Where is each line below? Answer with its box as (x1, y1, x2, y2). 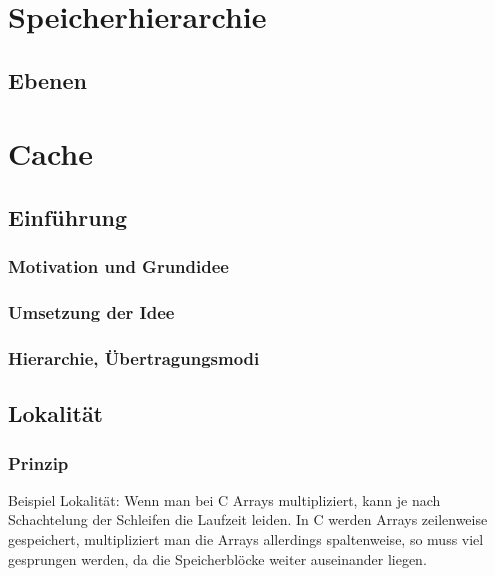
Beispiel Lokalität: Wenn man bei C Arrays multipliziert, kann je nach (8, 489, 441, 510)
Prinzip (8, 450, 69, 475)
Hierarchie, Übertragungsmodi (8, 345, 260, 370)
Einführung (8, 201, 128, 232)
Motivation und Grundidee (8, 254, 229, 279)
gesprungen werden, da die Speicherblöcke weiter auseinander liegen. (8, 548, 427, 569)
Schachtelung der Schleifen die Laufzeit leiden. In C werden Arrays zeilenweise (8, 509, 488, 530)
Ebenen (8, 64, 87, 95)
